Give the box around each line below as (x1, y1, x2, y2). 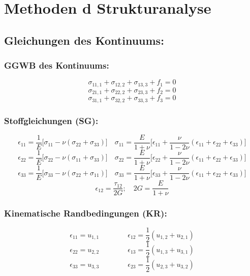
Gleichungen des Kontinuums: (4, 32, 164, 48)
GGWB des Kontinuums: (4, 59, 109, 72)
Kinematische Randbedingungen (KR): (4, 207, 167, 220)
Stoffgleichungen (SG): (4, 114, 99, 127)
